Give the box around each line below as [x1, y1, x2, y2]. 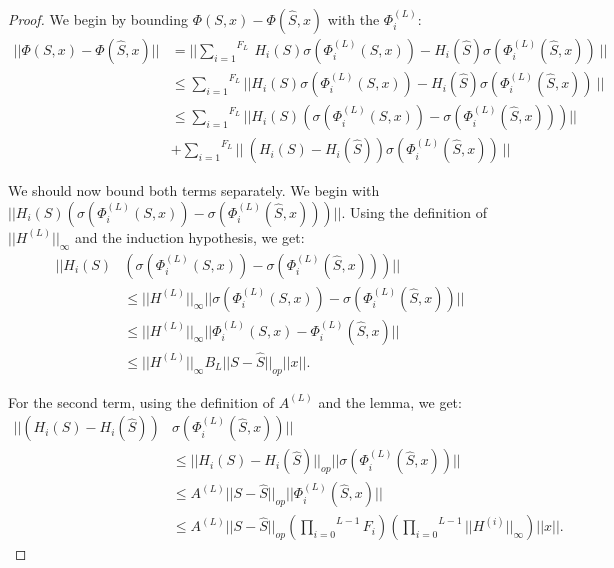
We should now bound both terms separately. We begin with [8, 180, 380, 201]
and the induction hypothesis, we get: [75, 226, 305, 247]
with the [327, 9, 380, 29]
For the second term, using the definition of [8, 391, 275, 412]
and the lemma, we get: [318, 391, 462, 412]
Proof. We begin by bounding [8, 9, 189, 29]
